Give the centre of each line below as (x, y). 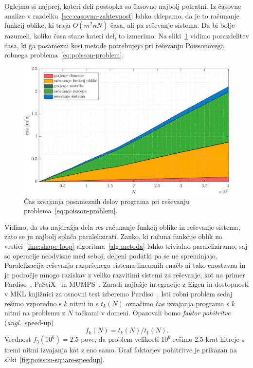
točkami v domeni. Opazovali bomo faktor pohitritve (153, 313)
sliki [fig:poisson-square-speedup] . (54, 359)
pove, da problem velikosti (120, 339)
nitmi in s (84, 303)
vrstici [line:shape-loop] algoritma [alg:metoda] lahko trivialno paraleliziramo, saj (126, 246)
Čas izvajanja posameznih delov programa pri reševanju (107, 201)
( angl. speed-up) (29, 322)
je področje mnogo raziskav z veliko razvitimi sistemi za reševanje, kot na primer (125, 274)
